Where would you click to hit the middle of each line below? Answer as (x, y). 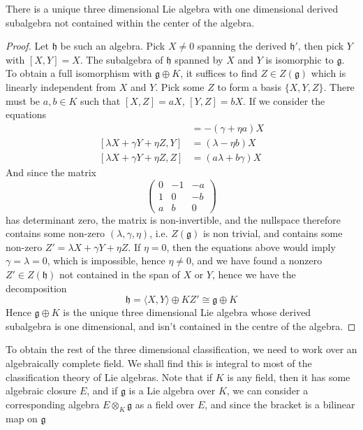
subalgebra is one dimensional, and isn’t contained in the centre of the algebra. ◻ (181, 325)
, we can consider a (267, 390)
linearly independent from (61, 86)
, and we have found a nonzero (257, 260)
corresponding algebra (53, 404)
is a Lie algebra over (172, 390)
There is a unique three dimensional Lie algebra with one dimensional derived (172, 8)
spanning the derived (242, 46)
